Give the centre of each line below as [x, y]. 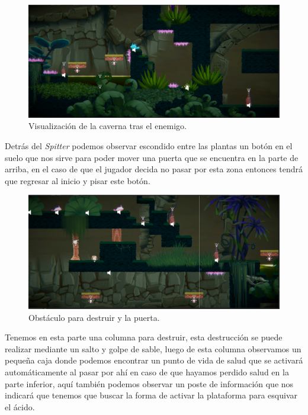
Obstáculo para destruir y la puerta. [94, 317]
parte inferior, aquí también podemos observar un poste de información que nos [149, 383]
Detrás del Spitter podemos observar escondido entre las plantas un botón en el [149, 146]
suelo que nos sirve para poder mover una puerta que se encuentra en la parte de [152, 157]
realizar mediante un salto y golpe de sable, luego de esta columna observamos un [153, 348]
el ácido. [20, 406]
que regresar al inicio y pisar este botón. [78, 180]
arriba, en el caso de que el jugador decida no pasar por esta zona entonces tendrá [154, 169]
